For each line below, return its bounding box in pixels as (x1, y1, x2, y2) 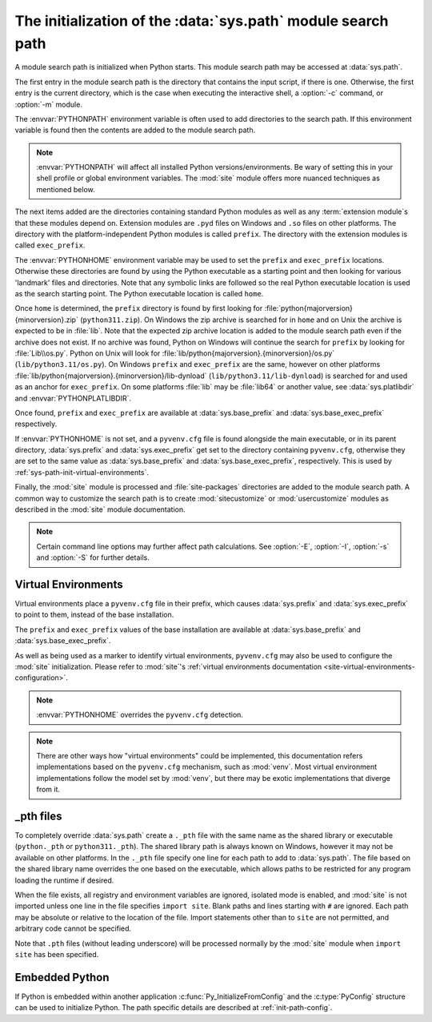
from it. (36, 785, 60, 795)
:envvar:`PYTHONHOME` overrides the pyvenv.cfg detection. (36, 710, 244, 720)
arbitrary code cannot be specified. (14, 923, 132, 933)
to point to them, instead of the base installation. (14, 610, 174, 620)
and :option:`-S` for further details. (36, 553, 150, 562)
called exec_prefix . (14, 240, 86, 250)
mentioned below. (36, 184, 95, 194)
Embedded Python (14, 970, 110, 984)
